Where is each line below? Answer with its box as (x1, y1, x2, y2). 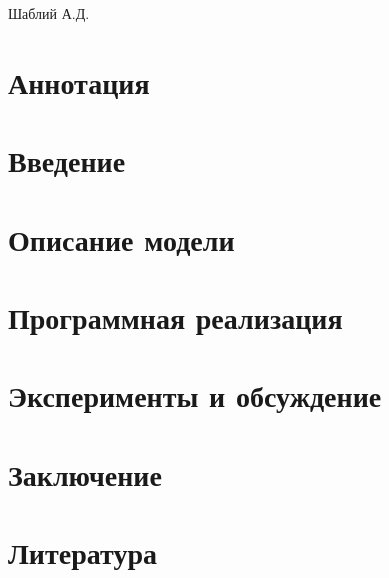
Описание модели (8, 218, 235, 259)
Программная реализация (8, 296, 343, 337)
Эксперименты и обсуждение (8, 375, 382, 416)
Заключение (8, 453, 162, 494)
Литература (8, 532, 157, 573)
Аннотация (8, 61, 150, 102)
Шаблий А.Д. (8, 3, 90, 23)
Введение (8, 140, 126, 181)
